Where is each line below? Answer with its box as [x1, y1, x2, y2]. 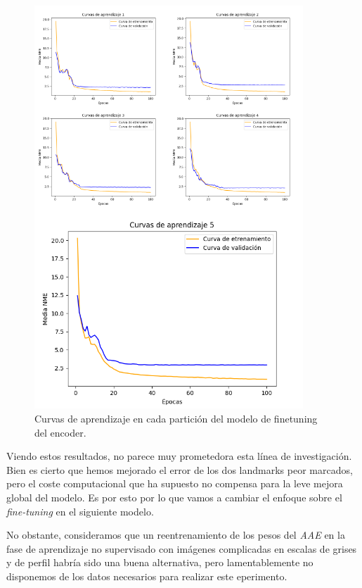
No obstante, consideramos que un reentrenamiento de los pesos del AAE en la [6, 527, 345, 542]
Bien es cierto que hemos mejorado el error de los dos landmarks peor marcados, [6, 462, 353, 477]
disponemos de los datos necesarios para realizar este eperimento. [6, 568, 287, 583]
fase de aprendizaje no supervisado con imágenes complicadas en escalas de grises [6, 541, 357, 556]
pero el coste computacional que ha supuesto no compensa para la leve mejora [6, 476, 343, 491]
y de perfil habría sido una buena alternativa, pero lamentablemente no [6, 555, 313, 570]
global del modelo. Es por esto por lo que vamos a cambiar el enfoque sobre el [6, 489, 342, 504]
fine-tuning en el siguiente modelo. [6, 503, 154, 518]
